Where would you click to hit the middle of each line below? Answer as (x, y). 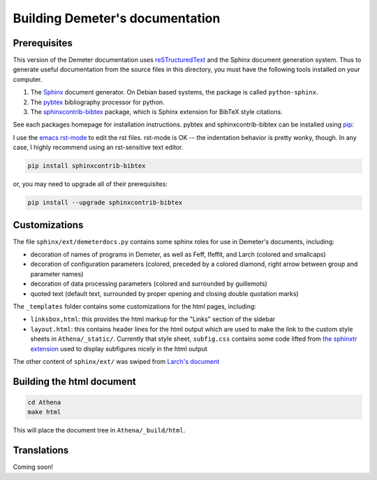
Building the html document (74, 381)
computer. (28, 79)
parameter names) (57, 274)
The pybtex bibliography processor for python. (97, 102)
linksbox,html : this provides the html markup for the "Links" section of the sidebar (153, 319)
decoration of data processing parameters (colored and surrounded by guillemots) (149, 284)
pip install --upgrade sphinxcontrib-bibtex (105, 203)
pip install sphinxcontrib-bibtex (87, 166)
